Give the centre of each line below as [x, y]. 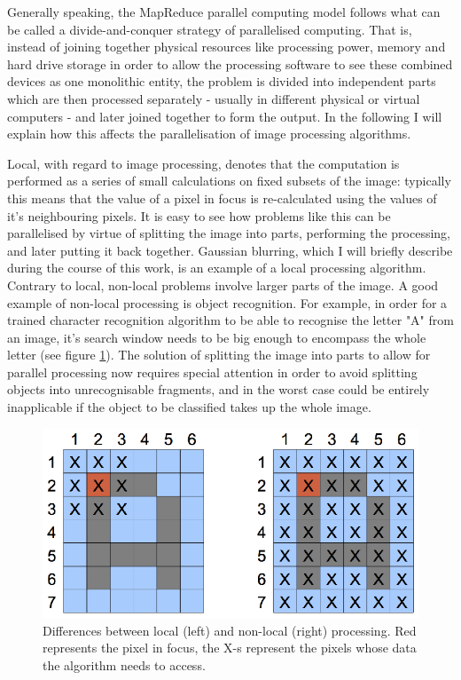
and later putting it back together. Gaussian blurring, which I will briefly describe [230, 250]
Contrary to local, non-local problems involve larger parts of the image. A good [223, 285]
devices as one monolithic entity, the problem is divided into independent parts [222, 81]
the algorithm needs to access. [124, 665]
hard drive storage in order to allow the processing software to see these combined [230, 63]
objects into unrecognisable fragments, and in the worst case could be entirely [219, 389]
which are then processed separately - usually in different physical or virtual [214, 98]
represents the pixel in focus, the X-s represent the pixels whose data [230, 648]
